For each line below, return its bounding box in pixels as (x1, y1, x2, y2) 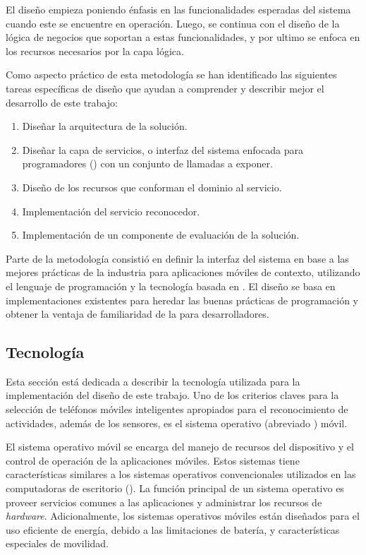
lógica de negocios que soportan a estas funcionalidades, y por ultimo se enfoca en (6, 30, 360, 44)
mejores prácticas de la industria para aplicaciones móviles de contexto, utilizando (6, 265, 360, 280)
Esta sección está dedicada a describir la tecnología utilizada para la (6, 374, 300, 388)
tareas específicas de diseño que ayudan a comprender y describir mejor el (6, 80, 324, 95)
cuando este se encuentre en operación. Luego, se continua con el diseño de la (6, 16, 340, 30)
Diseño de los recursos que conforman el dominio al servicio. (22, 179, 282, 194)
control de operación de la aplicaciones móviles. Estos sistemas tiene (6, 453, 300, 467)
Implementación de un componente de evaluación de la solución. (22, 227, 300, 242)
